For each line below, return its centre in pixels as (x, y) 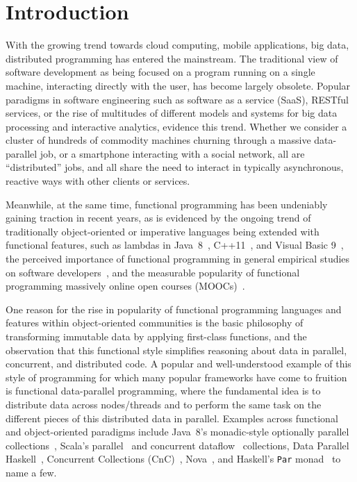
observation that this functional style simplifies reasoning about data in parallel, (176, 350)
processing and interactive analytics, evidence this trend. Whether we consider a (176, 126)
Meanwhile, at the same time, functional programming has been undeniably (167, 204)
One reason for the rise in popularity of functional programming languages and (174, 309)
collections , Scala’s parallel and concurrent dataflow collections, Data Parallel (177, 445)
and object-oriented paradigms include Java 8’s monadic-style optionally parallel (177, 432)
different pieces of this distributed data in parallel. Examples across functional (172, 418)
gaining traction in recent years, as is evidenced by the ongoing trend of (158, 218)
